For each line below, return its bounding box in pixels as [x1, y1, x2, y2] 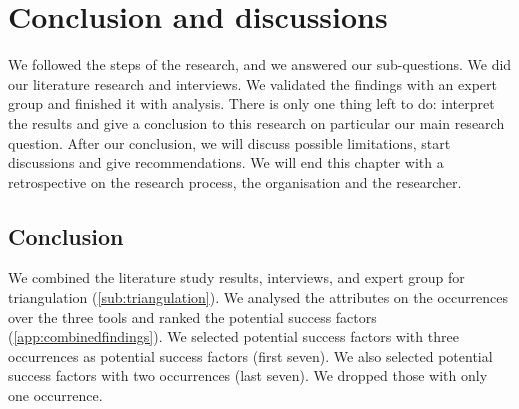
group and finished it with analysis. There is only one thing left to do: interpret [8, 93, 495, 114]
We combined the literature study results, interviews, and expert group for [8, 267, 465, 288]
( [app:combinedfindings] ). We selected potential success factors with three [8, 326, 459, 347]
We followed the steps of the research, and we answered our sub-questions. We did [8, 54, 512, 75]
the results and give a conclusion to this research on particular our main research [8, 112, 505, 133]
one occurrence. [8, 385, 103, 406]
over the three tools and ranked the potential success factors [8, 306, 377, 327]
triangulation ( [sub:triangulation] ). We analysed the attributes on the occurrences [8, 287, 508, 308]
